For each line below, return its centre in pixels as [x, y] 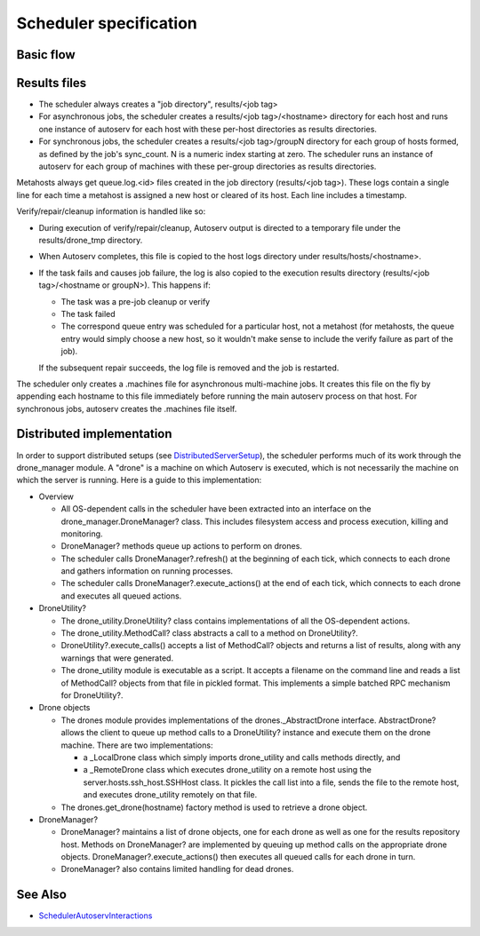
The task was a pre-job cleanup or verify [136, 301]
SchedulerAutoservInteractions [96, 916]
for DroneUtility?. [92, 695]
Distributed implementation [94, 434]
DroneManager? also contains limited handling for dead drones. [177, 869]
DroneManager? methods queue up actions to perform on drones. [181, 546]
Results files [52, 83]
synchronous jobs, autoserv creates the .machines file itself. [127, 409]
